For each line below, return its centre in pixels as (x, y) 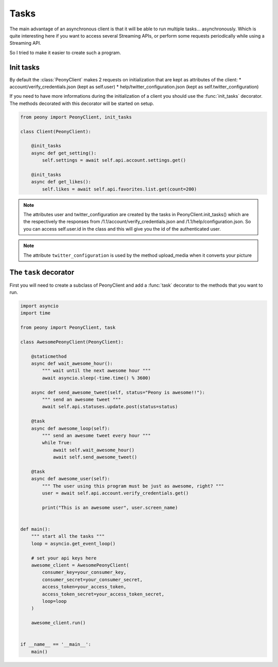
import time (36, 313)
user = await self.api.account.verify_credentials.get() (115, 493)
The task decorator (42, 273)
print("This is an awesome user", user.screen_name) (110, 507)
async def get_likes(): (61, 182)
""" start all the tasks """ (68, 536)
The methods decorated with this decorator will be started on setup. (82, 103)
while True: (57, 443)
